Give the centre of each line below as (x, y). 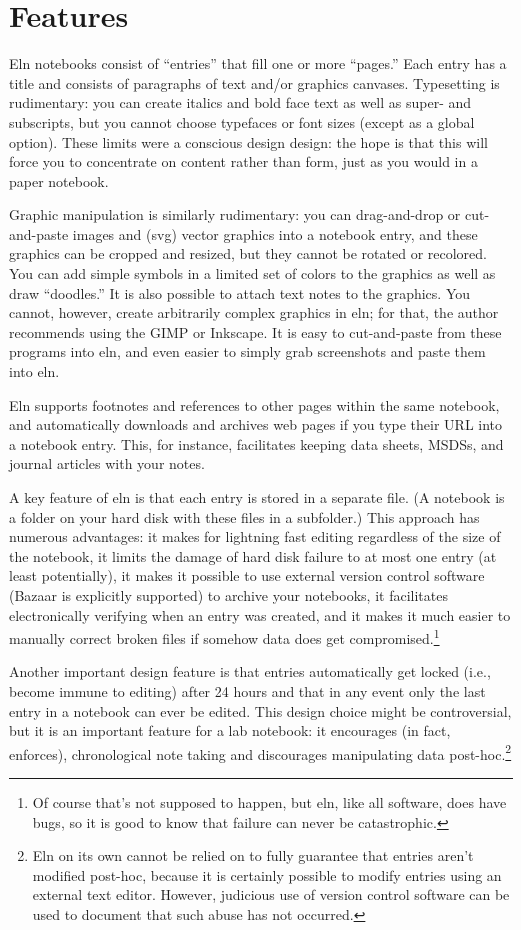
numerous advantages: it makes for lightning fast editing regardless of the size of (255, 536)
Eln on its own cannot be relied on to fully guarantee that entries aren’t (253, 855)
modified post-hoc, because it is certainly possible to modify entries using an (267, 874)
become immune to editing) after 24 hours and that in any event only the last (247, 691)
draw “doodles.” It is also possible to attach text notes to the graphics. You (240, 292)
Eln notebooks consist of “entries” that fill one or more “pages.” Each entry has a (258, 63)
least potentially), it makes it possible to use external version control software (247, 575)
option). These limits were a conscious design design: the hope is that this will (248, 141)
